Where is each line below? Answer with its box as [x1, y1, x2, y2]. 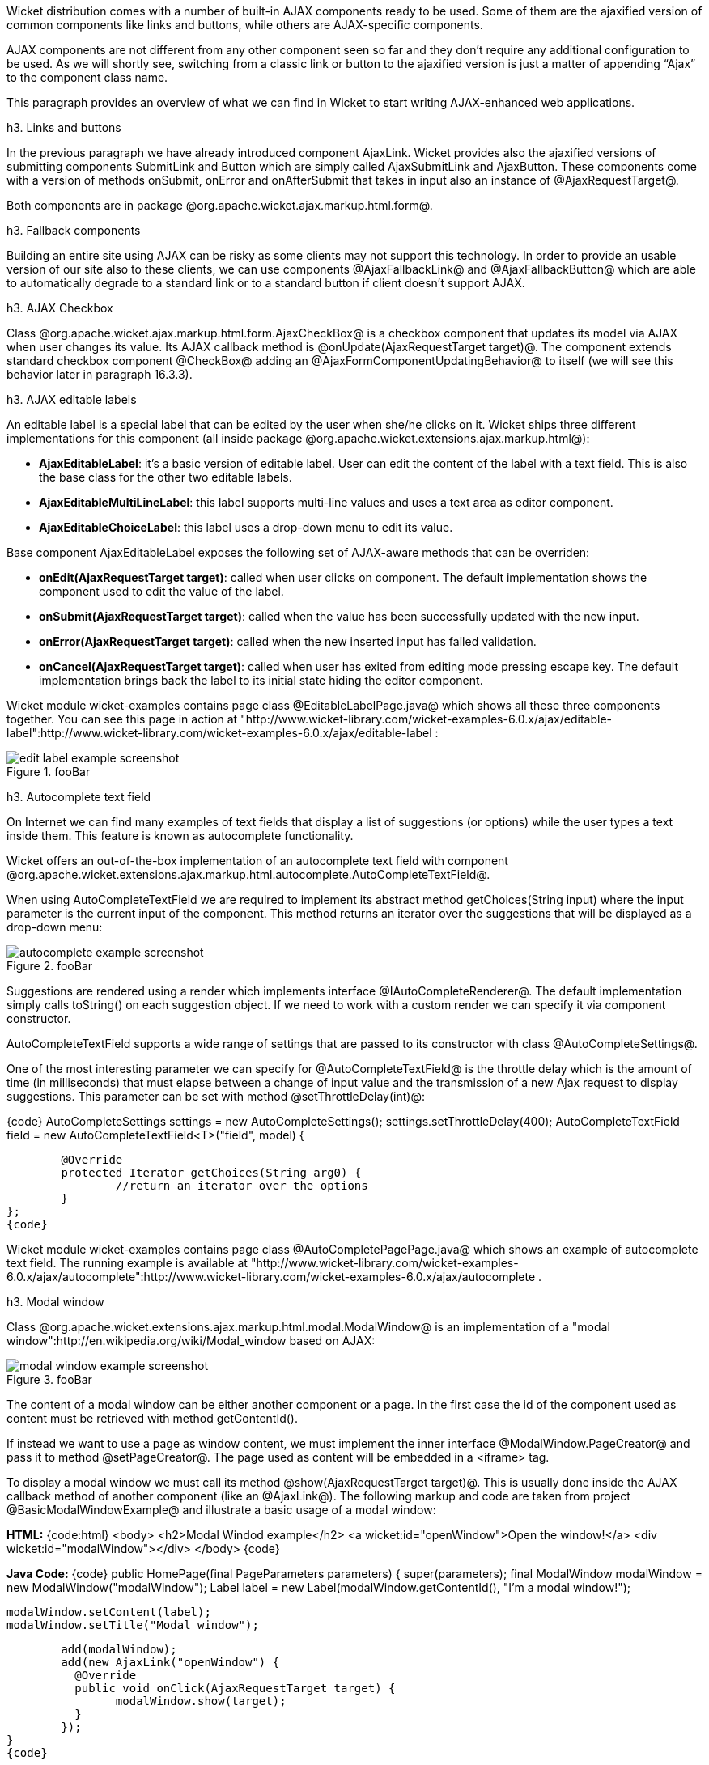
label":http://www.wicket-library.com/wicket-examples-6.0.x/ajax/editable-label [6, 726, 432, 740]
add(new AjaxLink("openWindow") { [61, 1656, 280, 1669]
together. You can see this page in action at [6, 712, 238, 726]
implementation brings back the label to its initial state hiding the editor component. [39, 673, 483, 687]
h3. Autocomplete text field [6, 790, 151, 804]
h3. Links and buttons [6, 121, 121, 134]
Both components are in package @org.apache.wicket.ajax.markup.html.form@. [6, 198, 433, 212]
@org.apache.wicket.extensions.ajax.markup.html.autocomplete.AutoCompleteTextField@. [6, 868, 490, 881]
